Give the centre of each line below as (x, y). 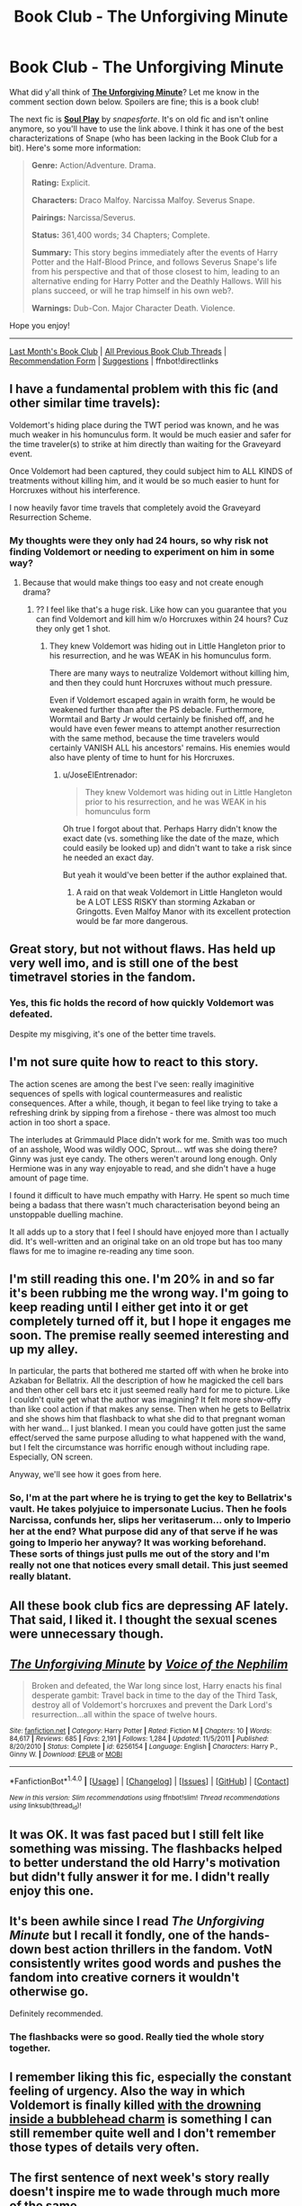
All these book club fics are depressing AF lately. (149, 1605)
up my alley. (44, 1349)
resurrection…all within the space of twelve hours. (124, 1715)
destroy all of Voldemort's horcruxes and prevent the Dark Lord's (151, 1705)
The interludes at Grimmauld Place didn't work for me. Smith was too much (148, 1139)
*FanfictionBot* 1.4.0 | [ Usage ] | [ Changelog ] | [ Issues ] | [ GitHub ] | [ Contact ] (149, 1780)
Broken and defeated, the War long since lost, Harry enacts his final (156, 1686)
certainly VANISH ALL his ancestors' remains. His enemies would (169, 748)
